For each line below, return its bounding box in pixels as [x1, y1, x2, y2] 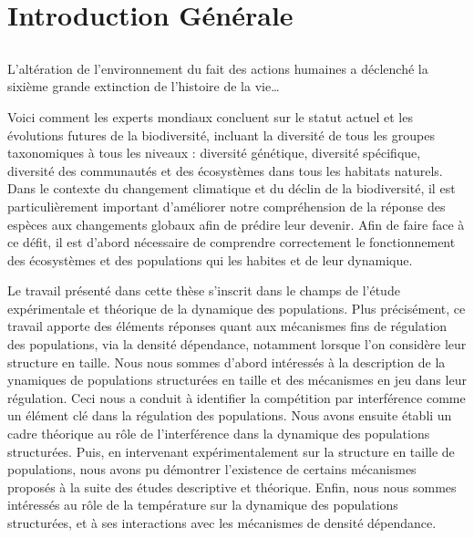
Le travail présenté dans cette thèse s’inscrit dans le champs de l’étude [7, 281, 400, 300]
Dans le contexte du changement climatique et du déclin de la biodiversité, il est [7, 179, 456, 198]
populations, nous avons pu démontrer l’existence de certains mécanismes [7, 460, 417, 479]
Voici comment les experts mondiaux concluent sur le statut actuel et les [7, 107, 413, 126]
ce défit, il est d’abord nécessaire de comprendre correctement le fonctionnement [7, 233, 456, 252]
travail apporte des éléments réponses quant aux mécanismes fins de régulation [7, 316, 448, 336]
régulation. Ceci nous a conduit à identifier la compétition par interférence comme [7, 388, 466, 407]
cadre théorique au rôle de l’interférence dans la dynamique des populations [7, 424, 430, 443]
